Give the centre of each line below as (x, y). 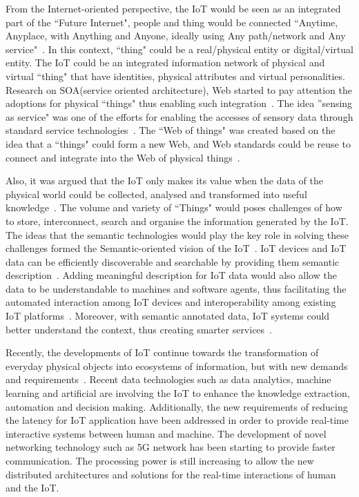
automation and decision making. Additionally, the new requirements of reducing (177, 406)
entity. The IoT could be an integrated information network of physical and (165, 62)
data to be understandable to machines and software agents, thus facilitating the (176, 288)
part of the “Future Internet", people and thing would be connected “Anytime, (172, 22)
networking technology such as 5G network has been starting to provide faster (171, 447)
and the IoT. (32, 488)
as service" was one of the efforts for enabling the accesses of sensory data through (179, 116)
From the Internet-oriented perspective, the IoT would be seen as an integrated (173, 8)
